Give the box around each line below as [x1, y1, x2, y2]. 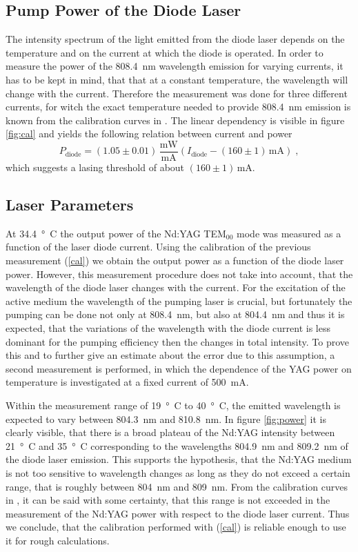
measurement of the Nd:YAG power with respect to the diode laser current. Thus [6, 506, 350, 520]
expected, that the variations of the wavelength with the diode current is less [6, 320, 330, 335]
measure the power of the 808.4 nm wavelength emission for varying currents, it [6, 59, 344, 73]
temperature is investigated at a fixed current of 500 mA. [6, 375, 249, 389]
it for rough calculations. [6, 533, 110, 547]
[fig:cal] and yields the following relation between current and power [6, 126, 292, 141]
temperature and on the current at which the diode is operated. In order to [6, 45, 324, 59]
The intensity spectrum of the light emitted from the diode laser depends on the [6, 32, 345, 46]
